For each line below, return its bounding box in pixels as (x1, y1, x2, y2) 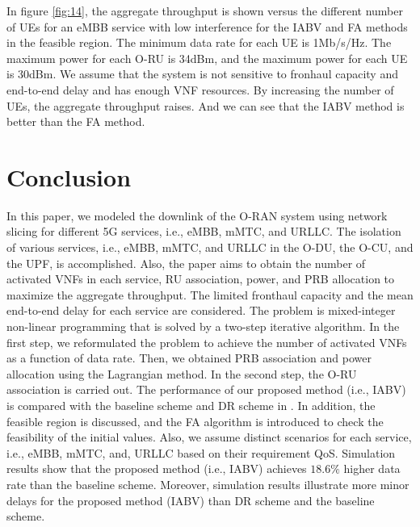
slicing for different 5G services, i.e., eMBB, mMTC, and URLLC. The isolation (6, 223, 401, 240)
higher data (343, 460, 401, 477)
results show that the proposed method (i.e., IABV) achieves (6, 460, 307, 477)
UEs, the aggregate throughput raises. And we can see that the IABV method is (6, 97, 405, 114)
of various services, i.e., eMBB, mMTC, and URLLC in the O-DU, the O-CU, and (6, 239, 414, 256)
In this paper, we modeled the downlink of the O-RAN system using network (6, 207, 388, 224)
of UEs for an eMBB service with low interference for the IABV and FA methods (6, 18, 408, 35)
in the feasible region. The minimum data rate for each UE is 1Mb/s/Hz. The (6, 34, 392, 51)
